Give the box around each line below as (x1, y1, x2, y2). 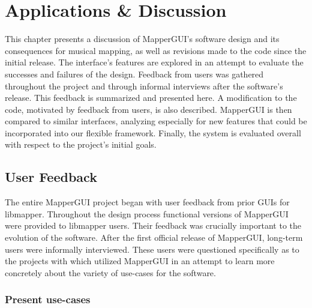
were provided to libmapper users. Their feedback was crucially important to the (5, 219, 302, 232)
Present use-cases (5, 292, 91, 307)
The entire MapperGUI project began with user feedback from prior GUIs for (5, 196, 290, 208)
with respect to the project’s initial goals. (5, 138, 157, 151)
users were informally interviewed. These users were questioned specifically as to (5, 243, 299, 255)
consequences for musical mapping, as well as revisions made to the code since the (5, 44, 307, 56)
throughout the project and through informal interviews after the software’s (5, 79, 283, 92)
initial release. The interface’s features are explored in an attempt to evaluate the (5, 56, 304, 68)
